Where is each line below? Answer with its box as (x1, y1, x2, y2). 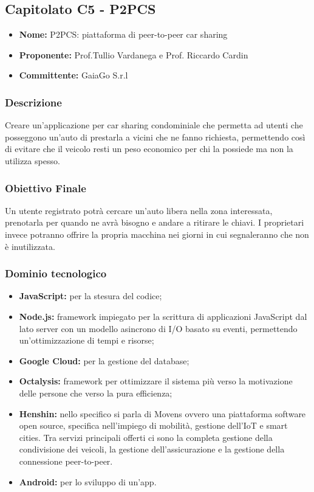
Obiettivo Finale (5, 180, 86, 195)
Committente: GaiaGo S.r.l (19, 69, 128, 81)
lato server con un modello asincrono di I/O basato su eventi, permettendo (19, 322, 298, 334)
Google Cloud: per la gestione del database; (19, 354, 189, 367)
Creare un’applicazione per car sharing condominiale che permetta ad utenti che (5, 119, 303, 131)
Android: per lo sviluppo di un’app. (19, 475, 157, 488)
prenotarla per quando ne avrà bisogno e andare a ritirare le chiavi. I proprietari (5, 216, 304, 229)
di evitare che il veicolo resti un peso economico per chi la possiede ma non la (5, 142, 293, 155)
